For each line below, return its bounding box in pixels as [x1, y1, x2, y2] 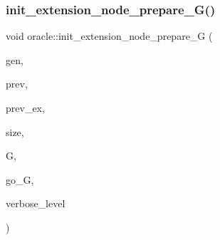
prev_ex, [6, 100, 45, 115]
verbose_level [6, 196, 66, 211]
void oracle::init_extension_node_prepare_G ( [6, 28, 213, 43]
